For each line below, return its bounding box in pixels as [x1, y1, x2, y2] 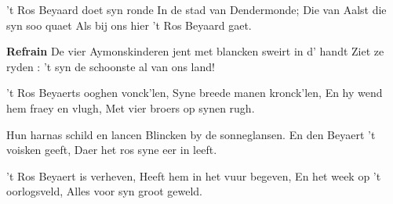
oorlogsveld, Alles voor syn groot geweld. [6, 183, 203, 199]
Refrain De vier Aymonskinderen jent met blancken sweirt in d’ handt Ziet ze [6, 43, 384, 59]
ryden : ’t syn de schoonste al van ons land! [6, 58, 215, 74]
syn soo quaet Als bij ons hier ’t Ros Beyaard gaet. [6, 16, 252, 33]
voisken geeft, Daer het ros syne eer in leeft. [6, 141, 217, 158]
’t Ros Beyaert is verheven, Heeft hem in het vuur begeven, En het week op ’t [6, 167, 381, 184]
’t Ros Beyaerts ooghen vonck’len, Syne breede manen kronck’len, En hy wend [6, 84, 383, 101]
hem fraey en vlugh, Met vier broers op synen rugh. [6, 99, 255, 116]
